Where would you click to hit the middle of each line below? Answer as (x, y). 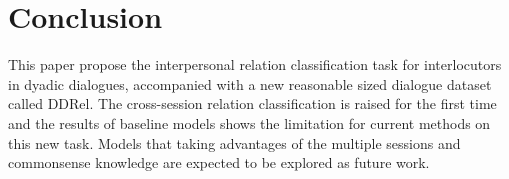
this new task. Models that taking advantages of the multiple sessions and (234, 142)
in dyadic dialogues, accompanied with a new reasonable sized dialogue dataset (250, 83)
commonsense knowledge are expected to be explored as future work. (219, 162)
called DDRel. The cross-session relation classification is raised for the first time (252, 103)
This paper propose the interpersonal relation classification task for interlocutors (255, 64)
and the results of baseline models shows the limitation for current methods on (249, 122)
